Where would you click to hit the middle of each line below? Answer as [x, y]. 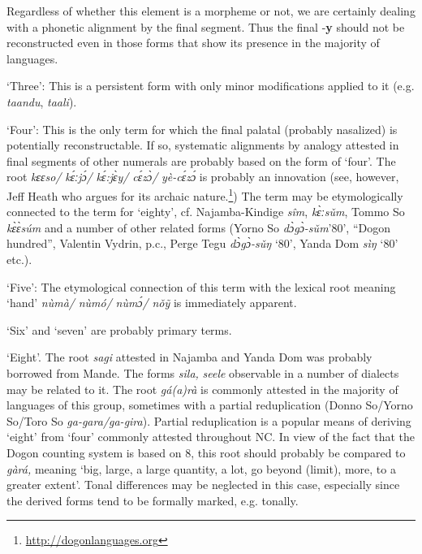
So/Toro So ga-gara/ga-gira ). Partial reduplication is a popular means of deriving [209, 420]
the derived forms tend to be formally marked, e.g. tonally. [153, 500]
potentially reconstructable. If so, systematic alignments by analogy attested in [203, 145]
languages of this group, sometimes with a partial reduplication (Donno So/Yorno [210, 405]
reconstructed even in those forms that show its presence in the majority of [193, 43]
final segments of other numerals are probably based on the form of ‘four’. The [201, 160]
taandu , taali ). [42, 101]
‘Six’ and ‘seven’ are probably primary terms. [119, 329]
